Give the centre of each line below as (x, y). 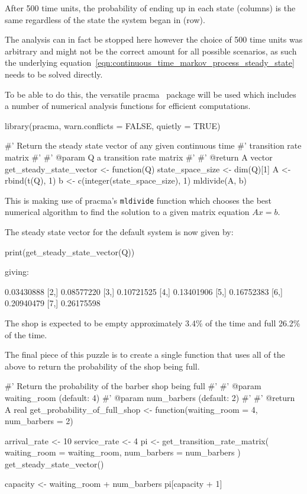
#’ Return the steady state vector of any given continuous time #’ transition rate (153, 145)
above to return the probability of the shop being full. (102, 366)
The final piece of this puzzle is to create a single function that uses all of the (145, 355)
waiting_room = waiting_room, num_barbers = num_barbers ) (123, 452)
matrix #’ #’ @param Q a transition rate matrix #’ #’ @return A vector (139, 157)
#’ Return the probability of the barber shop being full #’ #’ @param (133, 386)
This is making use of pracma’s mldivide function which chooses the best (138, 200)
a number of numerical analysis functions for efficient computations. (128, 106)
